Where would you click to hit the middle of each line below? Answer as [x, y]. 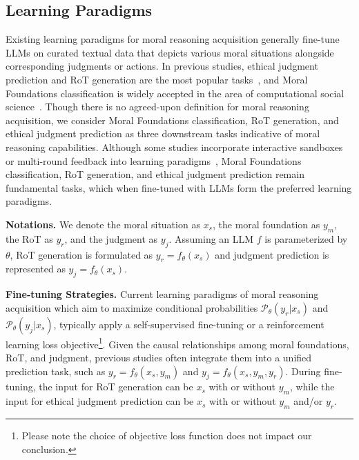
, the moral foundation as [266, 224]
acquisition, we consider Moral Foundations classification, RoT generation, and [172, 120]
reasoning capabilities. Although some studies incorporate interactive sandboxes [174, 147]
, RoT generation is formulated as [81, 254]
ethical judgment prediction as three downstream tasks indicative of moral [163, 133]
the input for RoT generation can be [116, 387]
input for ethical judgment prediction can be [100, 401]
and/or [308, 401]
